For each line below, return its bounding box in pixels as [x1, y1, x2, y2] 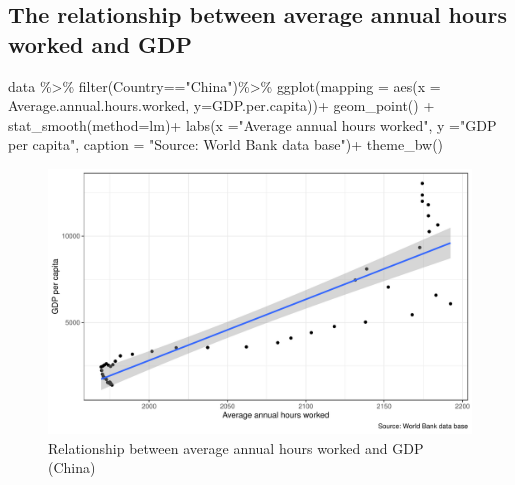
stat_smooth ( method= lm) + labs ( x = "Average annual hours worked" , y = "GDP [8, 114, 497, 135]
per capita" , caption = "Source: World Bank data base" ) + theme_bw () [8, 134, 444, 155]
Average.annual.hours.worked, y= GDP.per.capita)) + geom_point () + [8, 95, 435, 116]
